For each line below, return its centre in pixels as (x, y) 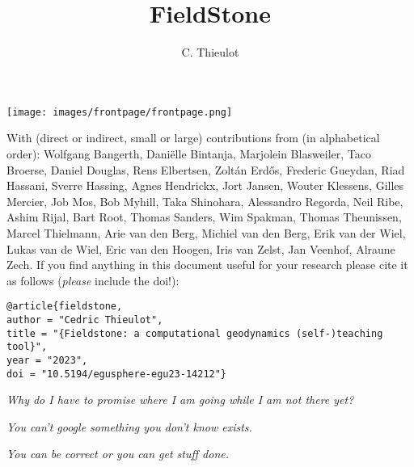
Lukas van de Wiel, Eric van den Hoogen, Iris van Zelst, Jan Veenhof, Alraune (201, 248)
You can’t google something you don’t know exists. (129, 426)
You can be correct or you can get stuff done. (118, 454)
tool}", (27, 347)
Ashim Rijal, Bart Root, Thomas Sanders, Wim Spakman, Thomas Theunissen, (204, 217)
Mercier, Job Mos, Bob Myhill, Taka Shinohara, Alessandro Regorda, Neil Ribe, (205, 201)
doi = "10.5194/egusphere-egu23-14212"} (117, 374)
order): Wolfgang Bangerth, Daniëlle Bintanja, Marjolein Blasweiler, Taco (189, 153)
